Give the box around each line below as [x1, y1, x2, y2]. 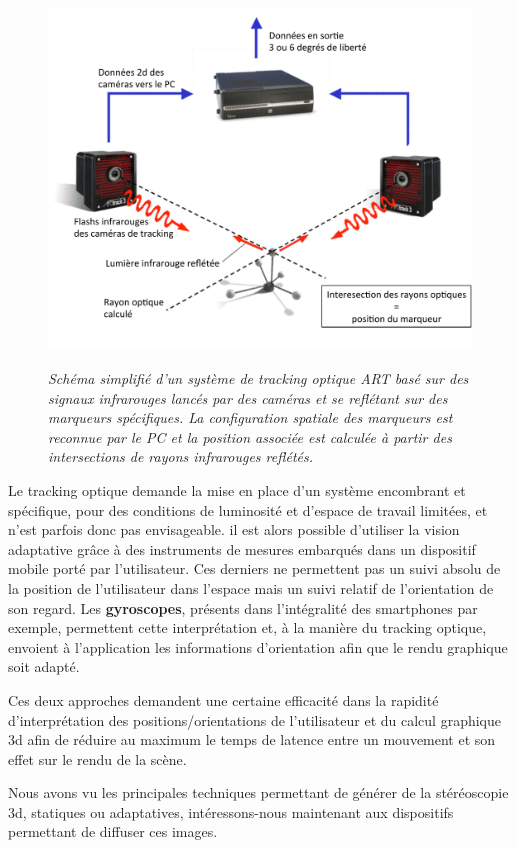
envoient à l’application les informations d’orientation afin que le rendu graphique [8, 636, 508, 657]
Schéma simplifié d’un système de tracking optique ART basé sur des [48, 368, 469, 389]
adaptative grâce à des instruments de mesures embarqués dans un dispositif [8, 538, 476, 559]
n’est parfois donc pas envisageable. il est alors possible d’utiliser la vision [8, 519, 460, 540]
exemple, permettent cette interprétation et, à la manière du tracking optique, [8, 617, 487, 638]
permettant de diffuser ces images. [8, 821, 218, 842]
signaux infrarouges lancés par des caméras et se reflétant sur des [48, 387, 448, 408]
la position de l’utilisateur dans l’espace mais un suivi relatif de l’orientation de [8, 577, 494, 598]
